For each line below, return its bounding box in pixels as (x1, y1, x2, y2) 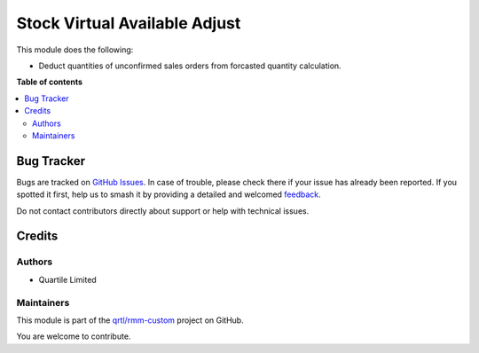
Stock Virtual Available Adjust (16, 13, 241, 33)
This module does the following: (16, 44, 134, 55)
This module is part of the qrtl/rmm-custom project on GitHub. (16, 315, 244, 326)
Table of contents (16, 76, 83, 88)
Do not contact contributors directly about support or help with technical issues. (16, 205, 310, 216)
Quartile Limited (38, 274, 97, 285)
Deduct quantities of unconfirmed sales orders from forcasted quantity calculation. (38, 60, 342, 71)
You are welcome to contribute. (16, 331, 131, 341)
